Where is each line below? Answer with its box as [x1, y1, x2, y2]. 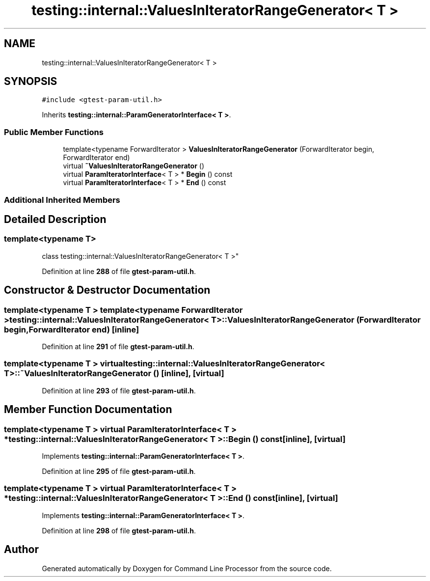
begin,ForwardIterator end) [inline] [4, 324, 139, 334]
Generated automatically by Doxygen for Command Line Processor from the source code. [42, 564, 332, 573]
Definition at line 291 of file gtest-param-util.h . [42, 342, 194, 351]
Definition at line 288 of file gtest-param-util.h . [42, 267, 196, 276]
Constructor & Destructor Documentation [4, 284, 211, 297]
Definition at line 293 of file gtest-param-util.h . [42, 386, 196, 395]
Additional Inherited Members [4, 194, 120, 205]
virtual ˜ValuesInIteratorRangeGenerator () [63, 162, 205, 170]
